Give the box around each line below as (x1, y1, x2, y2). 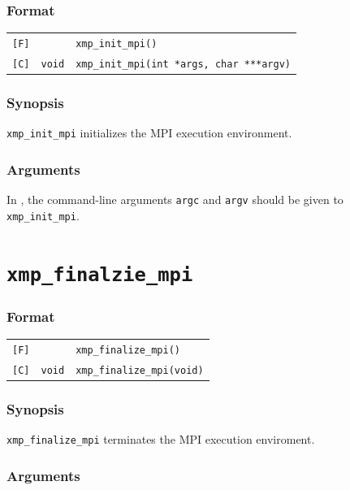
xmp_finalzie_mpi (6, 262, 193, 286)
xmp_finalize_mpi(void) (76, 364, 204, 376)
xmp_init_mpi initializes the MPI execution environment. (6, 124, 292, 141)
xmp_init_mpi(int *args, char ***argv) (76, 58, 291, 70)
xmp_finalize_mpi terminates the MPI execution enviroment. (6, 431, 315, 448)
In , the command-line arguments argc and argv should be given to (6, 191, 344, 208)
